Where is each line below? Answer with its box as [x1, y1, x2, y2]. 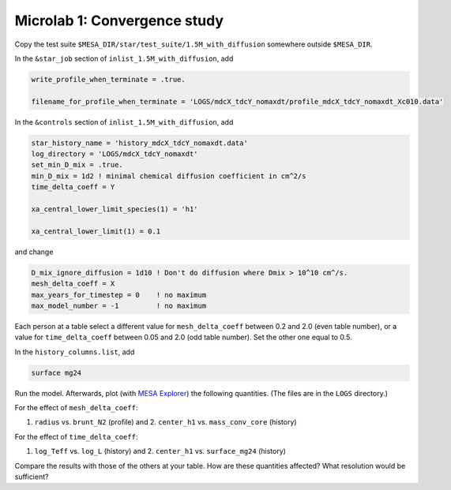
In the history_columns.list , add [14, 347, 135, 357]
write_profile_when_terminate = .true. [31, 75, 186, 84]
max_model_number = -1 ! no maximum [31, 301, 207, 310]
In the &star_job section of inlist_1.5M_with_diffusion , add [14, 54, 234, 63]
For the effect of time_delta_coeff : [14, 432, 138, 441]
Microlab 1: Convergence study [14, 12, 224, 29]
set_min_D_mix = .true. [31, 160, 124, 170]
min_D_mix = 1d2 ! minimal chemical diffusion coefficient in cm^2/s [31, 171, 306, 181]
